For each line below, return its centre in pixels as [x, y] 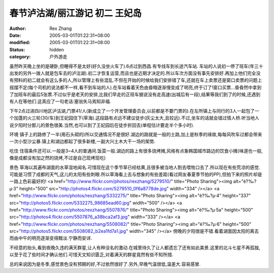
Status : [17, 49]
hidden [57, 49]
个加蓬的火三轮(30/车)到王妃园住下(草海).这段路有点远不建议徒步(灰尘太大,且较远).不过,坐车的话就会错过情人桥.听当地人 [134, 118]
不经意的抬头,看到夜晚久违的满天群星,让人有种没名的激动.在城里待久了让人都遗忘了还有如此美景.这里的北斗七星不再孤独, [135, 247]
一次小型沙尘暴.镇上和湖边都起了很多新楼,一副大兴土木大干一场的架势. [82, 142]
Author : [18, 28]
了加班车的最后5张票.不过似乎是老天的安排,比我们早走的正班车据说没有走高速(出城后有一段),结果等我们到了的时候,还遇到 [135, 94]
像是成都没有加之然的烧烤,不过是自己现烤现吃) [58, 158]
